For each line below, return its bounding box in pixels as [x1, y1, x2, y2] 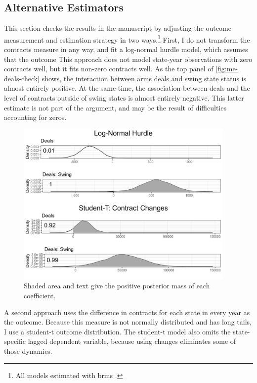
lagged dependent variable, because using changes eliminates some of [28, 336, 236, 346]
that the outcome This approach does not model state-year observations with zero [4, 54, 253, 64]
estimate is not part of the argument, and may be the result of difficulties [4, 102, 226, 112]
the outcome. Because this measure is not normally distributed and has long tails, [4, 317, 252, 327]
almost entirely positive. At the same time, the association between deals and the [4, 83, 250, 93]
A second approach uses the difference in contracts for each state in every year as [4, 307, 250, 317]
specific [4, 336, 26, 346]
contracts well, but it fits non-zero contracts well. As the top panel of [4, 63, 214, 74]
